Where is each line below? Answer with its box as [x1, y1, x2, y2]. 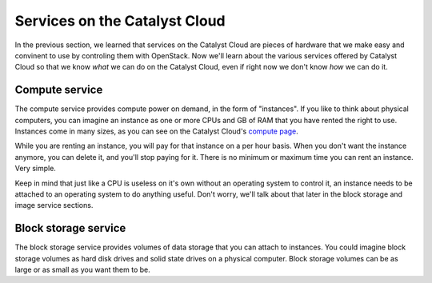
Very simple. [14, 164, 56, 173]
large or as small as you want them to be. [14, 265, 151, 275]
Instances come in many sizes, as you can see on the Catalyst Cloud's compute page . [14, 126, 299, 136]
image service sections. [14, 201, 94, 210]
